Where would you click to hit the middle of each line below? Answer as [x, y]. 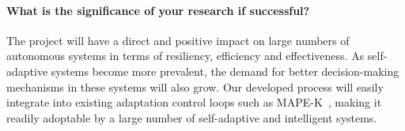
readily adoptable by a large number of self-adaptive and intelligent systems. [192, 117]
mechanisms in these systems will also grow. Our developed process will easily [195, 86]
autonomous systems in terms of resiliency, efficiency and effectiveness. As [185, 56]
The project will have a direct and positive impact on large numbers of [178, 40]
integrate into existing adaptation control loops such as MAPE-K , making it [194, 102]
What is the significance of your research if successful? [158, 10]
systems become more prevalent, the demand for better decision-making [225, 71]
